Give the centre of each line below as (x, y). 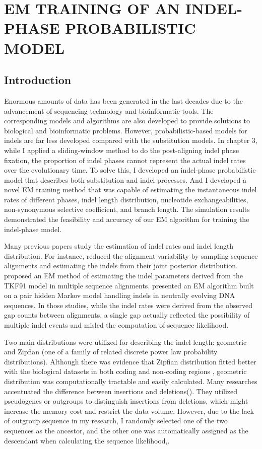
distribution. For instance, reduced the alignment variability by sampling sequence (131, 255)
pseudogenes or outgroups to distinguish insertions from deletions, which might (126, 401)
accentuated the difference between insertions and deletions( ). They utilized (121, 391)
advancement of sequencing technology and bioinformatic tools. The (109, 110)
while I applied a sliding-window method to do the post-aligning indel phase (122, 150)
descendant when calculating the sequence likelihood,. (87, 440)
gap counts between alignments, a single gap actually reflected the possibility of (127, 315)
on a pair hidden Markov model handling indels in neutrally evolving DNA (120, 295)
